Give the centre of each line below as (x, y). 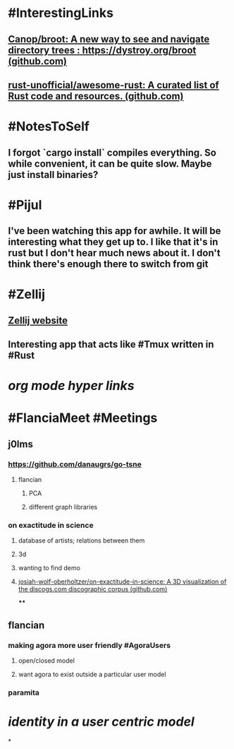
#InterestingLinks (61, 13)
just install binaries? (53, 175)
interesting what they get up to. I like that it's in (113, 242)
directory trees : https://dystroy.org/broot (102, 50)
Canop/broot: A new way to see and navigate (109, 39)
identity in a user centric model (101, 722)
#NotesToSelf (49, 127)
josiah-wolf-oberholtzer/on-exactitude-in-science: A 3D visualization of (122, 582)
